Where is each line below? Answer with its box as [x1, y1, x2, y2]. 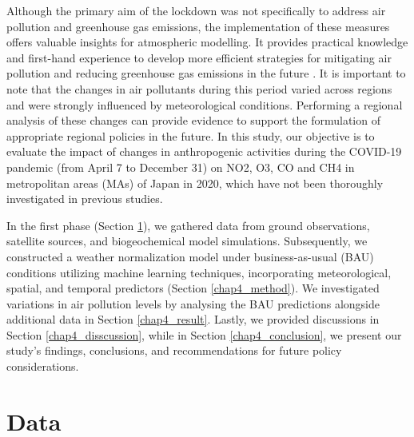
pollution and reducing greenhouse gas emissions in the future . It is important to [6, 65, 406, 81]
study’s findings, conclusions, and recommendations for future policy [6, 342, 342, 359]
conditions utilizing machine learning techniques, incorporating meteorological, [6, 264, 392, 280]
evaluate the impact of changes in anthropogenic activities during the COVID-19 [6, 143, 402, 160]
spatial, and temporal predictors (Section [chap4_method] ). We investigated [6, 280, 380, 296]
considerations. [6, 358, 79, 375]
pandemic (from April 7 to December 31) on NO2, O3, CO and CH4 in [6, 158, 355, 175]
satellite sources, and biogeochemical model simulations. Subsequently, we [6, 232, 368, 249]
